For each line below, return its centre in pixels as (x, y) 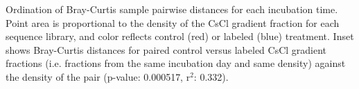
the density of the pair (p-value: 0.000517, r (98, 76)
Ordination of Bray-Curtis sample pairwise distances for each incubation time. (172, 9)
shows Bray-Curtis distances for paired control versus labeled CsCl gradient (166, 49)
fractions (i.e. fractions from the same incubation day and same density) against (176, 63)
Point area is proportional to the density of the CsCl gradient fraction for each (173, 22)
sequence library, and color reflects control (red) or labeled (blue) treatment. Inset (180, 36)
